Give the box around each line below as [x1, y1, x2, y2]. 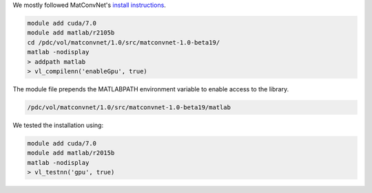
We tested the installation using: [12, 121, 103, 129]
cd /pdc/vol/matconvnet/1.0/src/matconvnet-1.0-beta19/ [27, 38, 220, 46]
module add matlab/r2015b [27, 149, 115, 157]
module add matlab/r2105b [27, 29, 115, 37]
